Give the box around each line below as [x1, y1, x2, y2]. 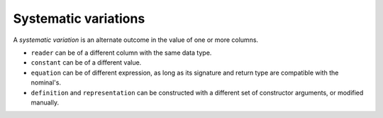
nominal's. [30, 78, 62, 87]
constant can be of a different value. [30, 58, 142, 67]
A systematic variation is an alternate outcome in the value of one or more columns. [13, 36, 259, 44]
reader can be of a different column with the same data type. [30, 48, 212, 57]
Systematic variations [13, 11, 145, 26]
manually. [30, 98, 60, 107]
